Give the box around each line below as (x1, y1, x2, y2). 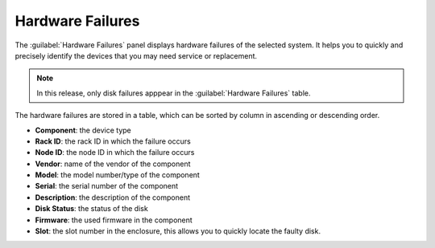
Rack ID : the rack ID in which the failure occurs (35, 136, 191, 146)
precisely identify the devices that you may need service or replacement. (14, 51, 258, 60)
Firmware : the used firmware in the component (35, 215, 193, 225)
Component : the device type (35, 125, 132, 135)
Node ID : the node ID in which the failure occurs (35, 148, 195, 157)
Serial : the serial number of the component (35, 181, 179, 191)
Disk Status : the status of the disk (35, 204, 148, 213)
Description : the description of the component (35, 193, 191, 202)
